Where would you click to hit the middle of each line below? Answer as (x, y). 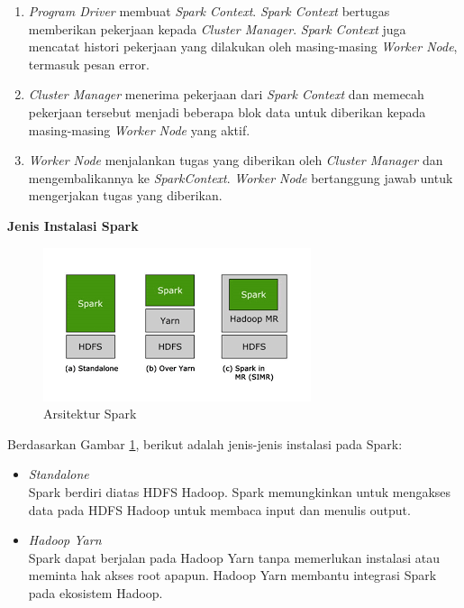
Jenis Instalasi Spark (73, 225)
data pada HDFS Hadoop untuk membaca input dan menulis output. (219, 509)
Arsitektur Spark (90, 414)
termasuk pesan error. (89, 64)
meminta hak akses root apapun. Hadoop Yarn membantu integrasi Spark (232, 575)
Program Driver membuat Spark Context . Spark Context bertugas (209, 11)
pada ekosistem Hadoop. (96, 592)
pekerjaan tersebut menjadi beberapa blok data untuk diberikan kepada (227, 111)
